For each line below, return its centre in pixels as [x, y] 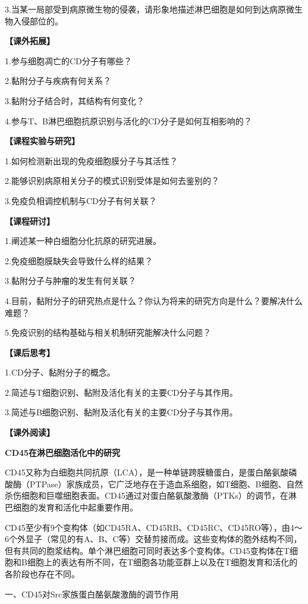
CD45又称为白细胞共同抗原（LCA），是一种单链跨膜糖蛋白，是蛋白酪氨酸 [147, 472]
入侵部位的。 [38, 21]
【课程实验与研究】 [42, 141]
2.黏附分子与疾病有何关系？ [58, 81]
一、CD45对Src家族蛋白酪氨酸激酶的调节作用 [92, 594]
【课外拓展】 [30, 41]
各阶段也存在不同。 [42, 574]
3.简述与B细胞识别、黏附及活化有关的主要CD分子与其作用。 [121, 412]
